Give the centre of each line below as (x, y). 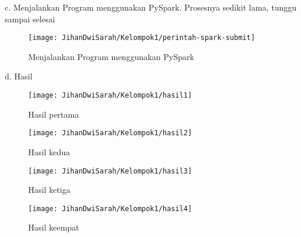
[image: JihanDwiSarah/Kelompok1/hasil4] (110, 208)
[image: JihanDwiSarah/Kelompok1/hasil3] (110, 171)
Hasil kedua (49, 151)
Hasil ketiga (50, 190)
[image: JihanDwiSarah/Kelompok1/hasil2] (110, 133)
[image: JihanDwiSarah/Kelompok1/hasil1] (110, 96)
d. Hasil (19, 76)
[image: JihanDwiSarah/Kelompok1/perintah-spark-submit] (142, 38)
